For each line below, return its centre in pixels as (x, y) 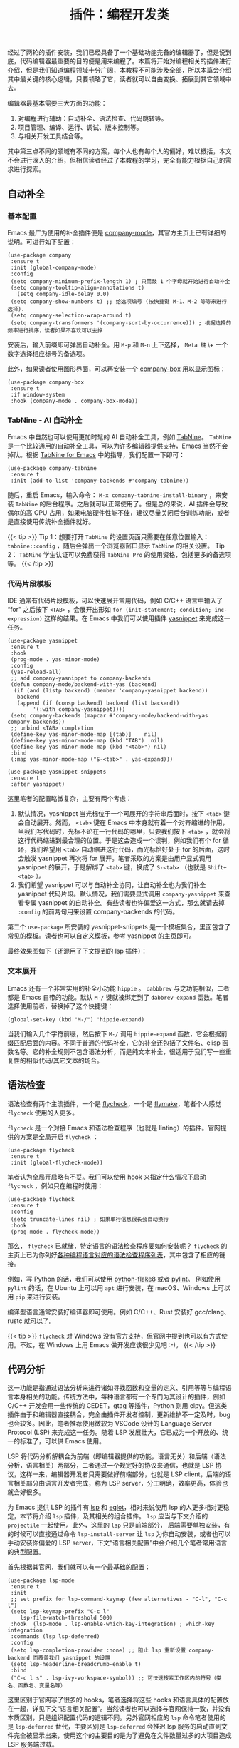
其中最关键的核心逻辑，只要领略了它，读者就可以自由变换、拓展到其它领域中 (119, 79)
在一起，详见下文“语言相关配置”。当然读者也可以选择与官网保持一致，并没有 (119, 1709)
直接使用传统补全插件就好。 (54, 522)
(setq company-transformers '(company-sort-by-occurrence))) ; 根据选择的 (121, 323)
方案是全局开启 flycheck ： (59, 1136)
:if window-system (38, 394)
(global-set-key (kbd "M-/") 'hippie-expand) (76, 1019)
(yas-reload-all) (36, 672)
